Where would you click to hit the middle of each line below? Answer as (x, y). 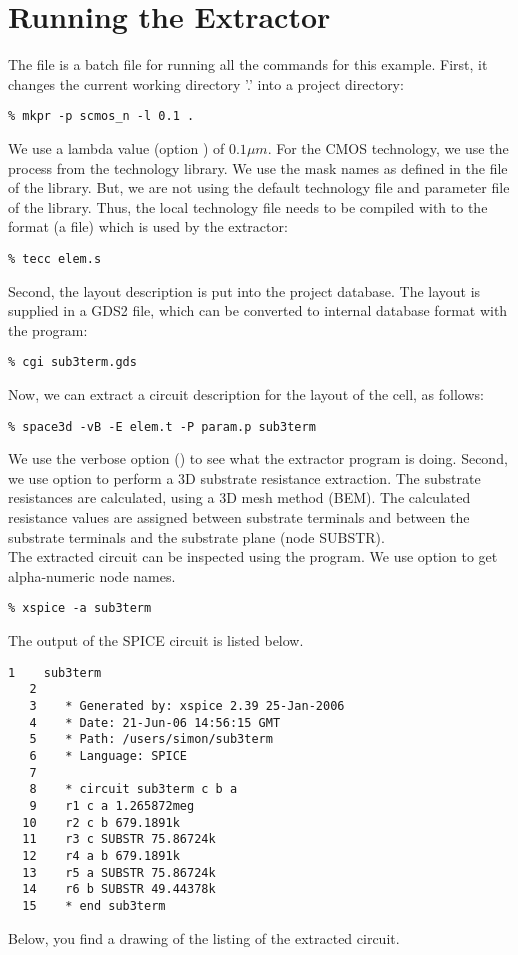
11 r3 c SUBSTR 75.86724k (119, 839)
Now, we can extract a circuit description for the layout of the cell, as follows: (246, 394)
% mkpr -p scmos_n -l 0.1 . (101, 116)
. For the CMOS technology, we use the (388, 147)
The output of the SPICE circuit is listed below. (156, 640)
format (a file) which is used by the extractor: (148, 226)
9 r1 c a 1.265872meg (112, 805)
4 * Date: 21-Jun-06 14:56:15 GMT (155, 722)
